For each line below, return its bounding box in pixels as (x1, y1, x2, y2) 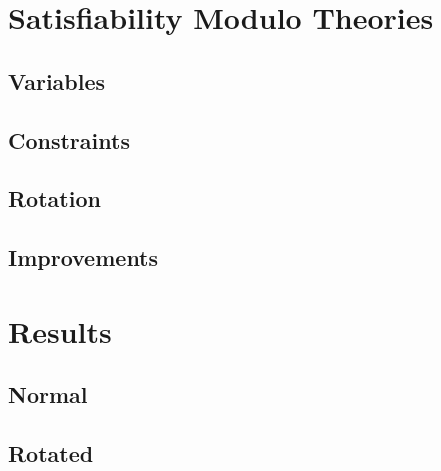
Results (8, 310, 112, 351)
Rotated (8, 438, 94, 469)
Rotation (8, 183, 101, 214)
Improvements (8, 242, 159, 273)
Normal (8, 379, 88, 410)
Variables (8, 65, 106, 96)
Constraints (8, 124, 130, 155)
